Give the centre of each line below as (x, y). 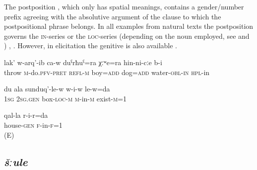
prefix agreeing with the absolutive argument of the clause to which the (113, 16)
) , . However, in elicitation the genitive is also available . (91, 45)
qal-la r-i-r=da (26, 115)
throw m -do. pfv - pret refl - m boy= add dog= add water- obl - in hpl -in (107, 72)
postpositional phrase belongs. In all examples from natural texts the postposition (129, 26)
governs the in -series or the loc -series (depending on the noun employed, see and (127, 36)
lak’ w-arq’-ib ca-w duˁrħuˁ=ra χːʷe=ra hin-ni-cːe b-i (83, 62)
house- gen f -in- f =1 (33, 125)
